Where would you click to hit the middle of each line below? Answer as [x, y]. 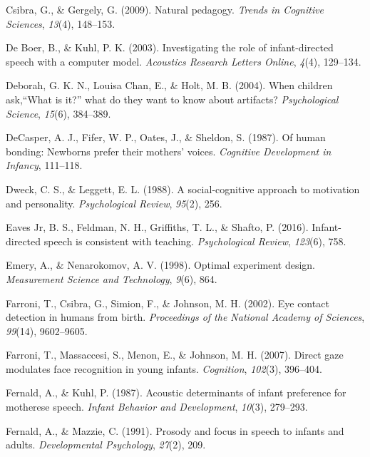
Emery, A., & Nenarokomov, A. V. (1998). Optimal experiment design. [161, 265]
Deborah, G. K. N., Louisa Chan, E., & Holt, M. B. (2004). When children [169, 85]
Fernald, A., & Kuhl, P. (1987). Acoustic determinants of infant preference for [176, 392]
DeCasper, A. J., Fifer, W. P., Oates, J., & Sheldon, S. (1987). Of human [166, 137]
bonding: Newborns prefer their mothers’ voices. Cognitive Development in [169, 151]
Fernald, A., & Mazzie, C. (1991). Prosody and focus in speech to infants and [175, 430]
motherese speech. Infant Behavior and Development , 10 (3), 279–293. [157, 407]
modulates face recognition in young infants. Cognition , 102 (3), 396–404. [164, 368]
